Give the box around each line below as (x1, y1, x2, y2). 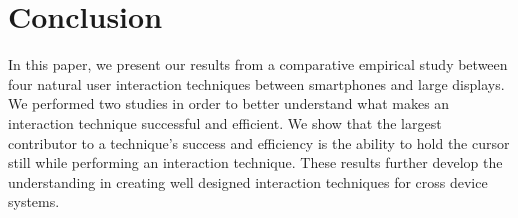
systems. (8, 191, 60, 212)
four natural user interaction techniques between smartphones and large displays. (8, 73, 505, 94)
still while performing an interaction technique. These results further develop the (8, 152, 503, 173)
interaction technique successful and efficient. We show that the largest (8, 112, 442, 133)
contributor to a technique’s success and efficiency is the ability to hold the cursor (8, 132, 510, 153)
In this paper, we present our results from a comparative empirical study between (8, 54, 508, 75)
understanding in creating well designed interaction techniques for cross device (8, 171, 488, 192)
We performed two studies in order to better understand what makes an (8, 93, 450, 114)
